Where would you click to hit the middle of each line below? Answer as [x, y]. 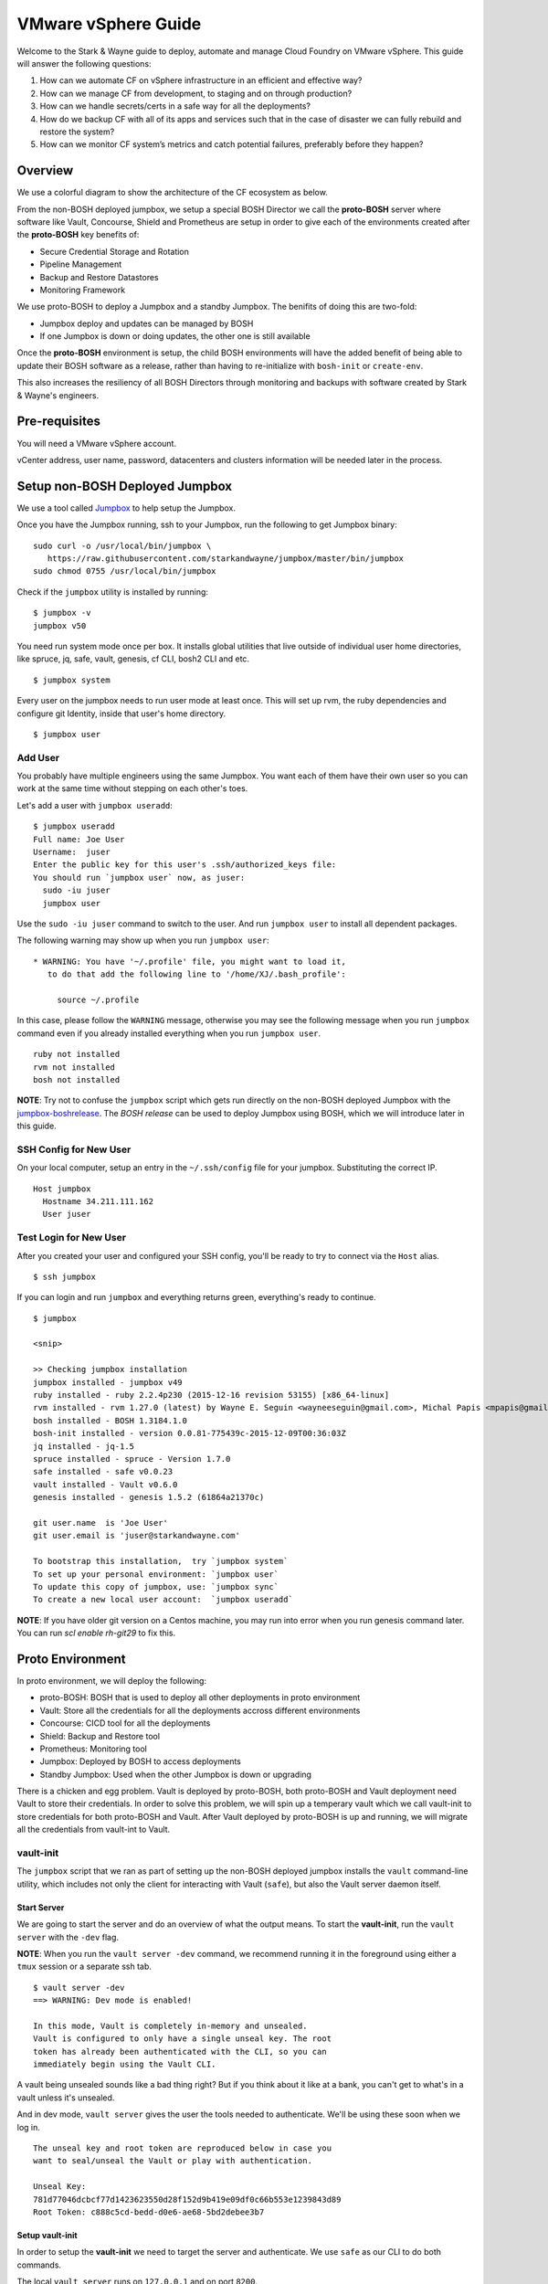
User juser [67, 1214]
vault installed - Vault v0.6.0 [105, 1484]
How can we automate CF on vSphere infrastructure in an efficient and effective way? [201, 80]
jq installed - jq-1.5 [84, 1446]
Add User [38, 757]
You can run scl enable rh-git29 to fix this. [96, 1633]
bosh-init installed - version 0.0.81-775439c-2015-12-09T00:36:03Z [190, 1433]
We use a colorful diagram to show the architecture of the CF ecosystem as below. [172, 193]
